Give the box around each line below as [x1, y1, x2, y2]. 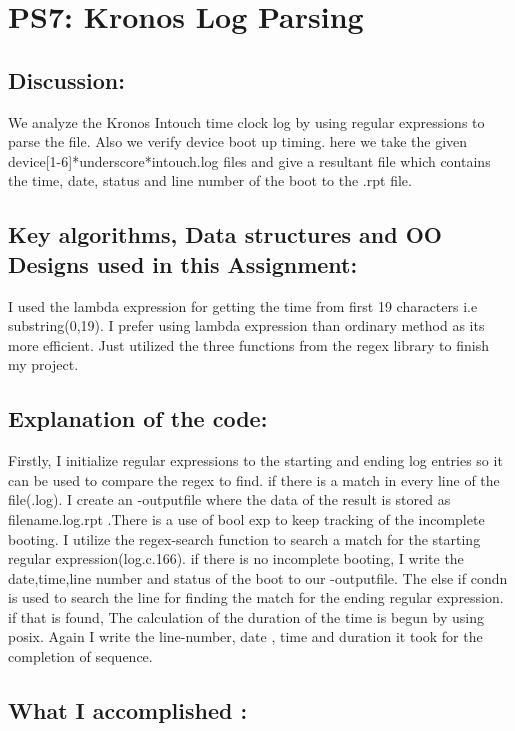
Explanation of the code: [8, 403, 268, 434]
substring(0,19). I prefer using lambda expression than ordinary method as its [8, 315, 485, 336]
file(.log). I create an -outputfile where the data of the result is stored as [8, 489, 451, 510]
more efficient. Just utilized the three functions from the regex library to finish [8, 334, 489, 355]
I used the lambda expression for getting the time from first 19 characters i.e [8, 295, 478, 316]
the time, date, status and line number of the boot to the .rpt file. [8, 170, 412, 191]
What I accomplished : [8, 695, 248, 726]
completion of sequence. [8, 646, 153, 667]
